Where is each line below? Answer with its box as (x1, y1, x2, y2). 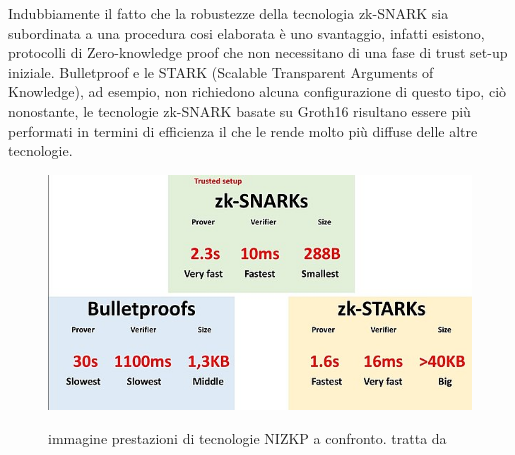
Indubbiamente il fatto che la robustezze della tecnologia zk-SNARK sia (8, 3, 449, 23)
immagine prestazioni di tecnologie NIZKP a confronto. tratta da (48, 427, 447, 448)
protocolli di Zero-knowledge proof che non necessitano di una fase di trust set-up (8, 42, 508, 63)
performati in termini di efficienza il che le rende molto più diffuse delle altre (8, 120, 478, 141)
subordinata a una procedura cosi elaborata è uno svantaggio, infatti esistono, (8, 22, 485, 43)
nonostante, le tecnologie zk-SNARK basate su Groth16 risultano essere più (8, 100, 471, 121)
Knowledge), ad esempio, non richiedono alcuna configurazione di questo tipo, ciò (8, 81, 507, 102)
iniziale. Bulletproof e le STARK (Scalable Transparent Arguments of (8, 61, 434, 82)
